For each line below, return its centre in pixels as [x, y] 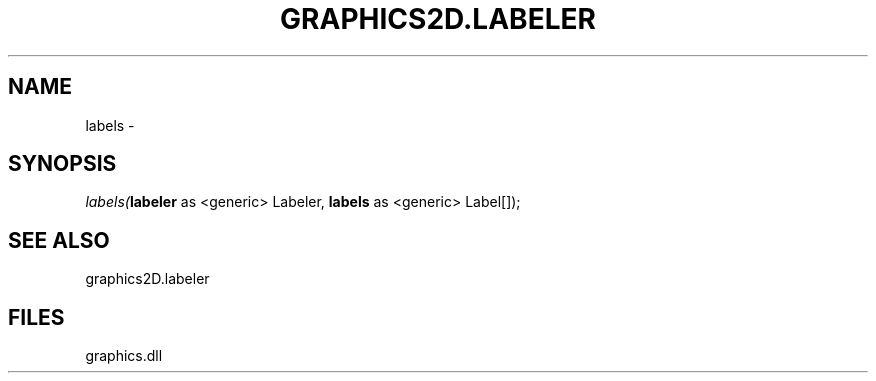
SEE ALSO [59, 240]
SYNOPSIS [62, 164]
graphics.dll [124, 356]
